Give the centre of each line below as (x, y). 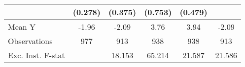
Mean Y (22, 27)
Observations (30, 41)
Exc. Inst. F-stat (36, 55)
